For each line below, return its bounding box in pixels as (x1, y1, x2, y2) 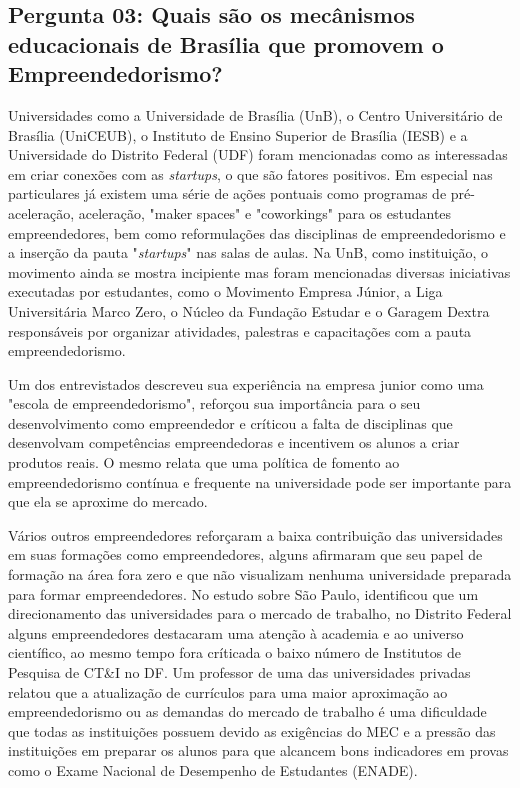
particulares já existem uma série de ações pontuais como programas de (8, 183, 447, 204)
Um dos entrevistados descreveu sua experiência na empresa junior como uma (8, 373, 484, 394)
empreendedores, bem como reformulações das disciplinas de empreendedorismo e (8, 222, 506, 243)
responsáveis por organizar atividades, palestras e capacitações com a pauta (8, 320, 472, 341)
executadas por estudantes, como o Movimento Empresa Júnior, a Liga (8, 281, 443, 302)
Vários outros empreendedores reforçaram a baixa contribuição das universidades (8, 524, 503, 545)
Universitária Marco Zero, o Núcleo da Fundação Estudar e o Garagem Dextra (8, 300, 490, 321)
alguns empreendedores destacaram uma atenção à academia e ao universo (8, 622, 464, 643)
